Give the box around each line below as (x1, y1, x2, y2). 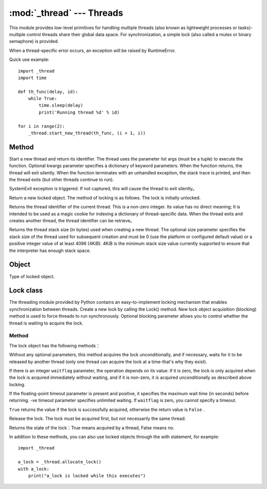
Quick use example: (9, 57, 49, 63)
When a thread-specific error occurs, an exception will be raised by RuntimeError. (9, 47, 176, 53)
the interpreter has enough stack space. (9, 247, 91, 253)
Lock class (9, 286, 43, 295)
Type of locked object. (9, 273, 55, 279)
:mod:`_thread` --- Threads (9, 7, 124, 18)
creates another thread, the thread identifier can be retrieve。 (9, 218, 135, 224)
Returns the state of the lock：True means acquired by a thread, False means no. (9, 425, 175, 431)
